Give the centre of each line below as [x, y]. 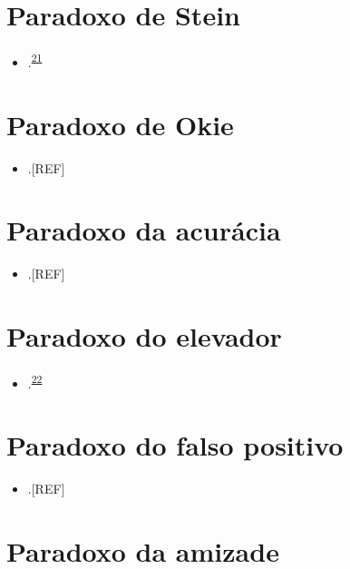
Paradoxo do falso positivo [175, 445]
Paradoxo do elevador [144, 336]
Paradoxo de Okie [120, 124]
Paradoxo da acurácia [144, 230]
